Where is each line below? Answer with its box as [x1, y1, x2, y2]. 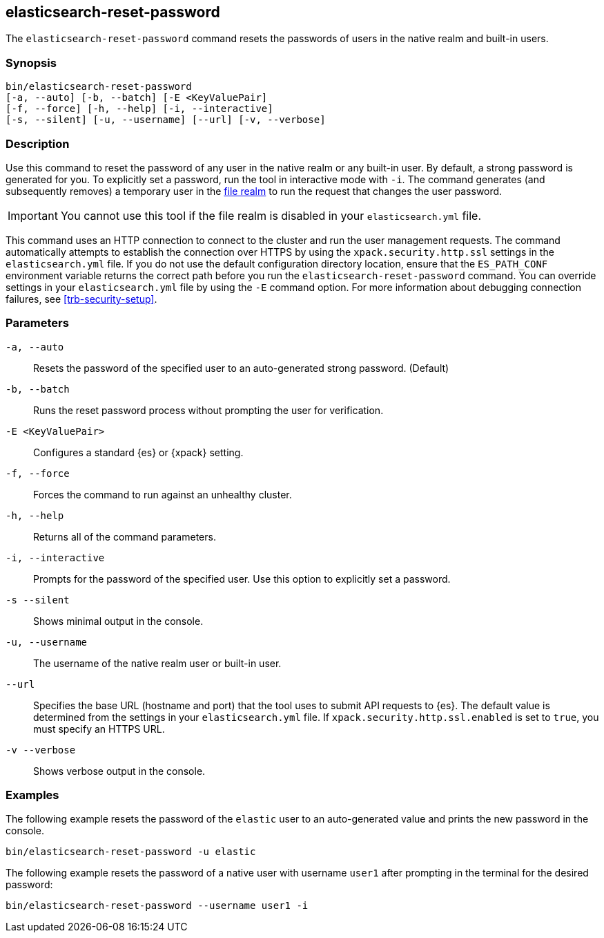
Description [6, 136, 70, 151]
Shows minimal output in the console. [33, 615, 204, 627]
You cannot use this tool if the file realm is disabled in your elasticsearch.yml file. [60, 208, 481, 223]
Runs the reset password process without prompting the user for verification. [33, 404, 384, 416]
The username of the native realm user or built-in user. [33, 657, 282, 669]
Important [8, 208, 58, 223]
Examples [6, 788, 59, 803]
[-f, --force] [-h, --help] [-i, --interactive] [6, 103, 273, 115]
